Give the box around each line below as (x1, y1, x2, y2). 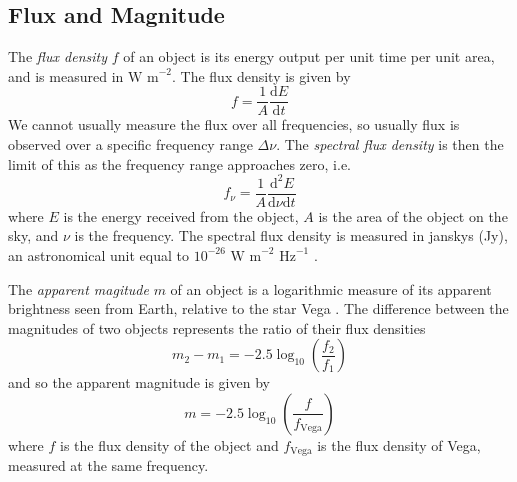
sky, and (8, 225, 59, 246)
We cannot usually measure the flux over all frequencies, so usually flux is (8, 114, 460, 135)
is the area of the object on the (318, 205, 508, 226)
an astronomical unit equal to (8, 244, 189, 265)
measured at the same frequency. (8, 455, 209, 476)
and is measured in (8, 65, 124, 86)
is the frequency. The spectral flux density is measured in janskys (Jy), (74, 225, 508, 246)
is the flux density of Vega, (317, 434, 481, 455)
